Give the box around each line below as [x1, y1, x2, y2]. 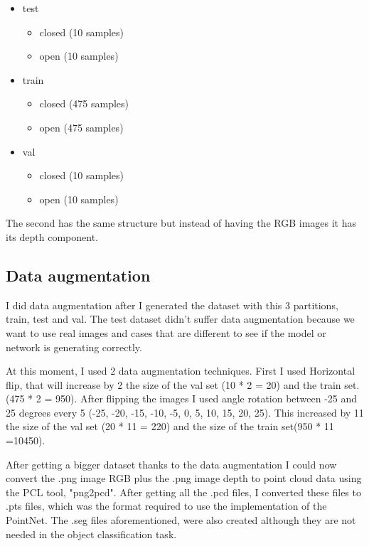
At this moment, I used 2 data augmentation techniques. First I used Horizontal [6, 363, 355, 378]
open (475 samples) [39, 119, 124, 134]
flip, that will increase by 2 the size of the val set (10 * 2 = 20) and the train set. [6, 377, 360, 392]
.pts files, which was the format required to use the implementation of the [6, 498, 327, 513]
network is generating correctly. [6, 339, 142, 354]
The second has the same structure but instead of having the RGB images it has [6, 215, 356, 230]
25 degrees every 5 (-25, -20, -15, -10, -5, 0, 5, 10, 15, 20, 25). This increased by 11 [6, 405, 364, 419]
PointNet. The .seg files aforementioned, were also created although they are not [6, 513, 356, 528]
